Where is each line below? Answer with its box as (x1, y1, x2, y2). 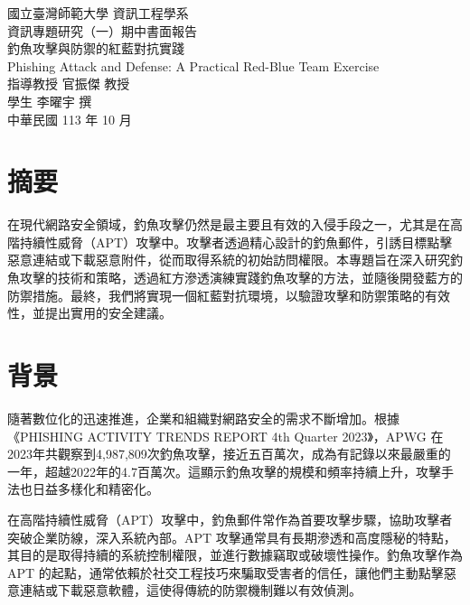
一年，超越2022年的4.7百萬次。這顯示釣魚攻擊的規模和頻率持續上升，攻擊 (7, 461, 441, 480)
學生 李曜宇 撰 (7, 91, 92, 110)
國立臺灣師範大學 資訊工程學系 (7, 4, 189, 22)
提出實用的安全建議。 (44, 303, 172, 322)
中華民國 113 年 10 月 (7, 109, 132, 128)
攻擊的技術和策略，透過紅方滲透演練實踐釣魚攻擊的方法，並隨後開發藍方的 (19, 268, 463, 287)
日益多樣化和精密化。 (32, 479, 159, 498)
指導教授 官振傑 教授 (7, 74, 130, 93)
